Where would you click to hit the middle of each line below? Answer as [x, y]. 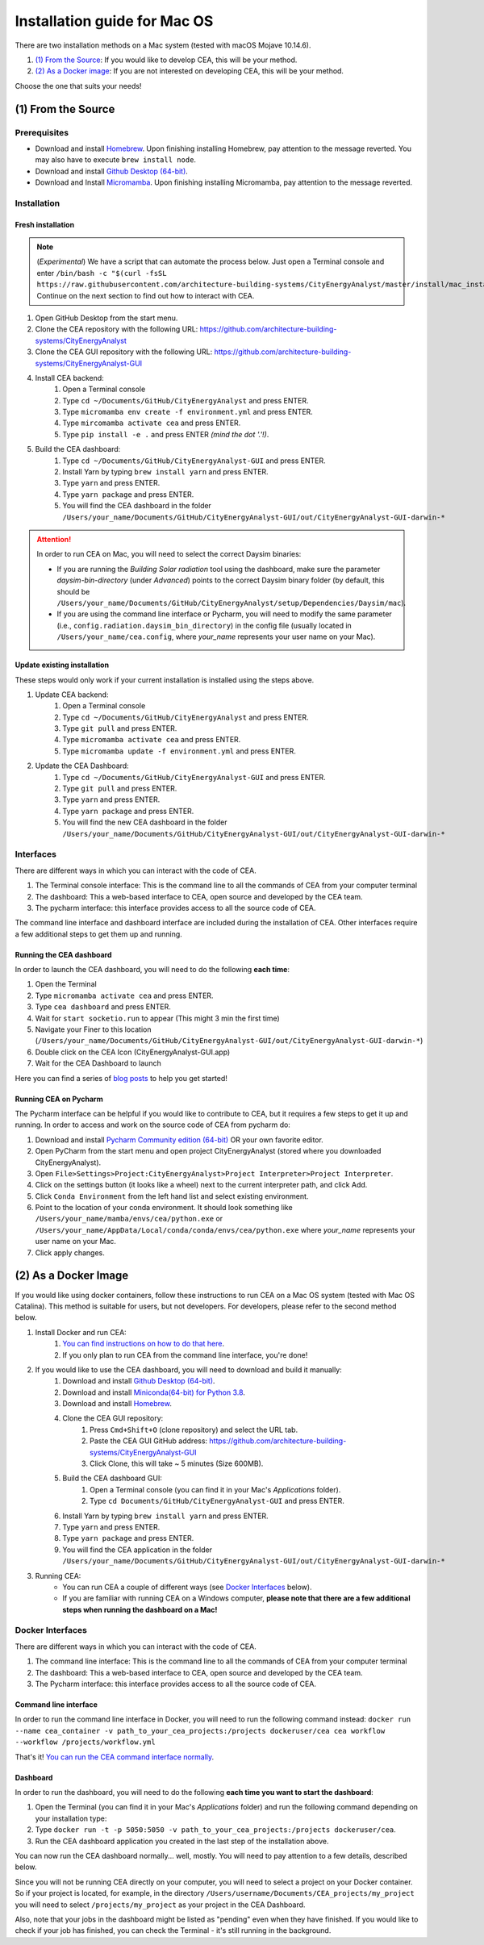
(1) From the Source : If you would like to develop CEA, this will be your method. [166, 60]
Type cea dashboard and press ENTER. [103, 1007]
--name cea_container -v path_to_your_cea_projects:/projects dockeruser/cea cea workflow [200, 1731]
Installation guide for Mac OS [114, 21]
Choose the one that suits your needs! [78, 86]
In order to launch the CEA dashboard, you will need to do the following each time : [152, 970]
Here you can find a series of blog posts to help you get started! [121, 1078]
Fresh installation [45, 224]
